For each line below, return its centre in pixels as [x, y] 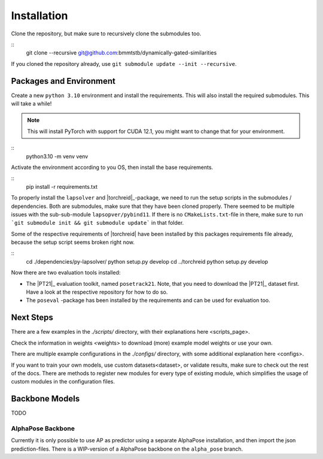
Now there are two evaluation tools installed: [66, 273]
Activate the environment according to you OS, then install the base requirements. [112, 167]
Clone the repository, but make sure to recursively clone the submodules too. [106, 34]
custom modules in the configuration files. [63, 382]
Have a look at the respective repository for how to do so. [97, 292]
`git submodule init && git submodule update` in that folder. [97, 223]
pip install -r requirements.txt [62, 186]
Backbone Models [45, 399]
